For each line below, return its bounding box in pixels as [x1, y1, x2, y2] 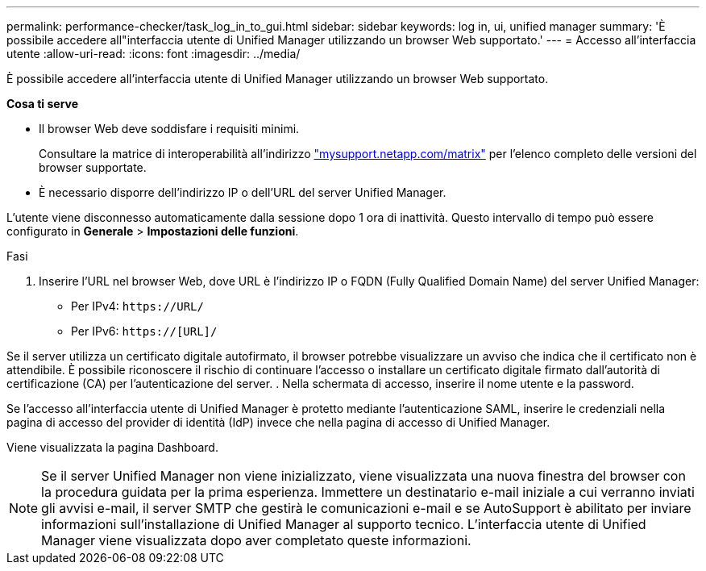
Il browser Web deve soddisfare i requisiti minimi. [39, 122, 300, 135]
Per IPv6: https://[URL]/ [71, 324, 218, 338]
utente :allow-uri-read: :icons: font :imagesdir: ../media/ [6, 47, 301, 60]
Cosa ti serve [6, 97, 79, 110]
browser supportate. [39, 160, 147, 174]
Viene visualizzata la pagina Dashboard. [6, 440, 218, 454]
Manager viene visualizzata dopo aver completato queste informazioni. [41, 532, 471, 548]
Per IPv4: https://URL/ [71, 299, 204, 313]
